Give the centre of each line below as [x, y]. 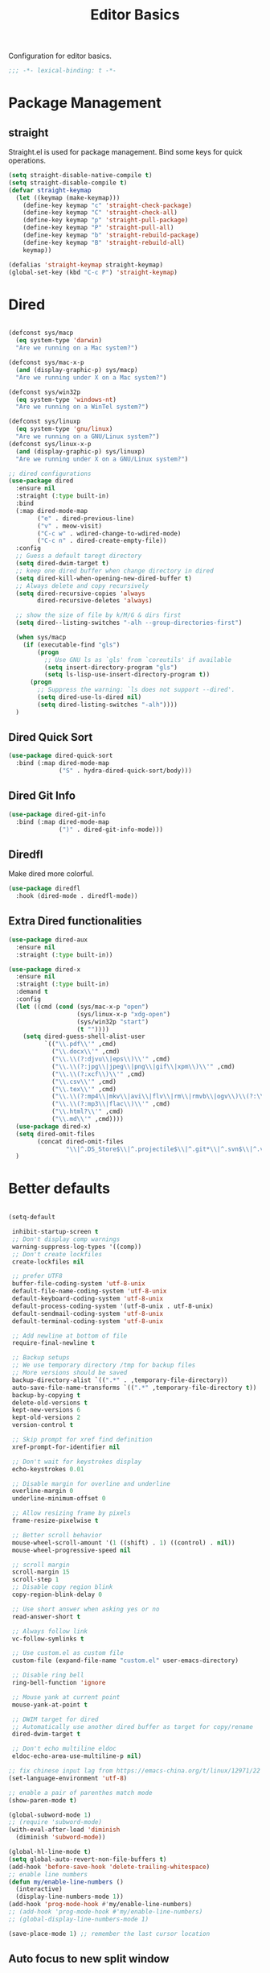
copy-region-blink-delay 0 [57, 1595]
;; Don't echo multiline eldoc [64, 1749]
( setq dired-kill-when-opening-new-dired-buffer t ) [104, 578]
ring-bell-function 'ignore [59, 1683]
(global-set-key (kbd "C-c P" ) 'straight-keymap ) [93, 272]
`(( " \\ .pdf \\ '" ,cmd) [80, 1044]
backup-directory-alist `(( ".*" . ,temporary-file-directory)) [120, 1380]
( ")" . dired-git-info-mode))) [111, 829]
